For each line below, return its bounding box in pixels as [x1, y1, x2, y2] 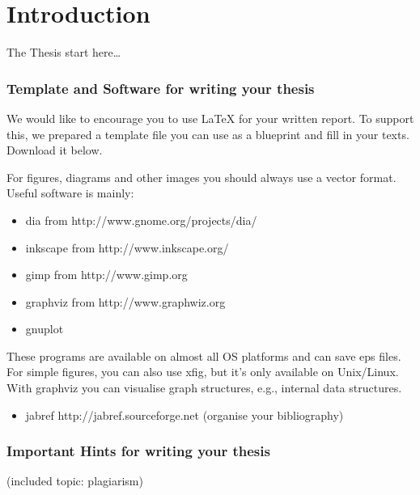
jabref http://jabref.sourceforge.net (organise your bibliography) [25, 406, 344, 423]
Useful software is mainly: [6, 184, 134, 201]
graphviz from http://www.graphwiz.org [25, 293, 226, 310]
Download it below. [6, 142, 103, 159]
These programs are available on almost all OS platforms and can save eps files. [6, 347, 401, 364]
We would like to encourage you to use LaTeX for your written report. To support [6, 109, 414, 126]
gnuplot [25, 320, 64, 337]
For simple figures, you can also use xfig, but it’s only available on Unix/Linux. [6, 363, 399, 380]
